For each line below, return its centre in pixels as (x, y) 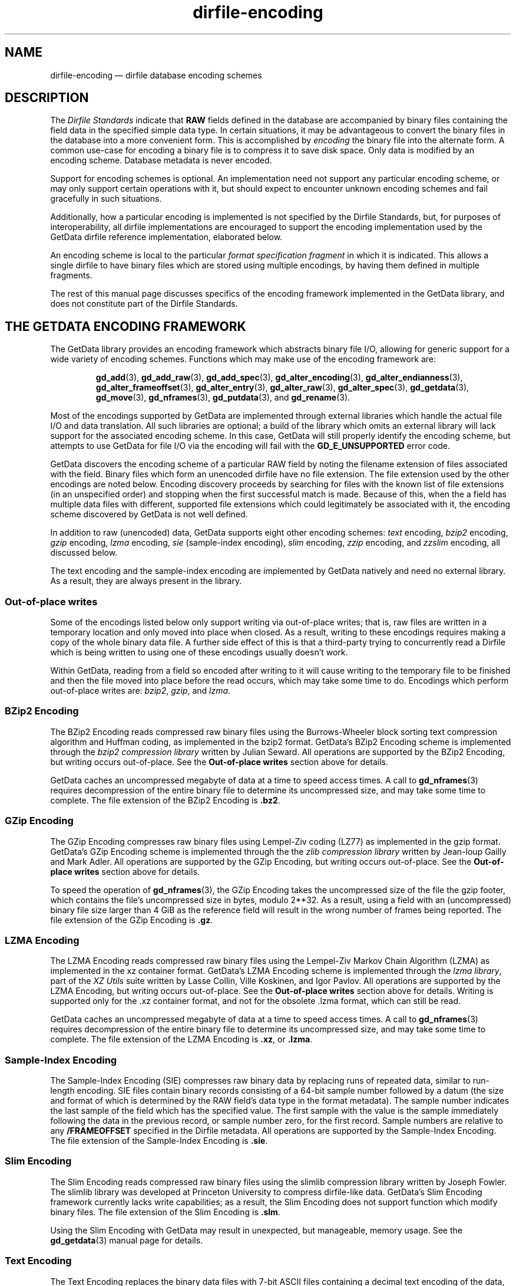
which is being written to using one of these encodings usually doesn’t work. (199, 652)
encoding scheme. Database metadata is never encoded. (161, 160)
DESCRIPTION (47, 98)
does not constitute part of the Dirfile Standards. (144, 304)
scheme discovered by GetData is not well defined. (149, 514)
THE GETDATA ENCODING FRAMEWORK (125, 326)
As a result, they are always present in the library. (146, 581)
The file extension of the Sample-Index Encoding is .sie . (159, 1141)
